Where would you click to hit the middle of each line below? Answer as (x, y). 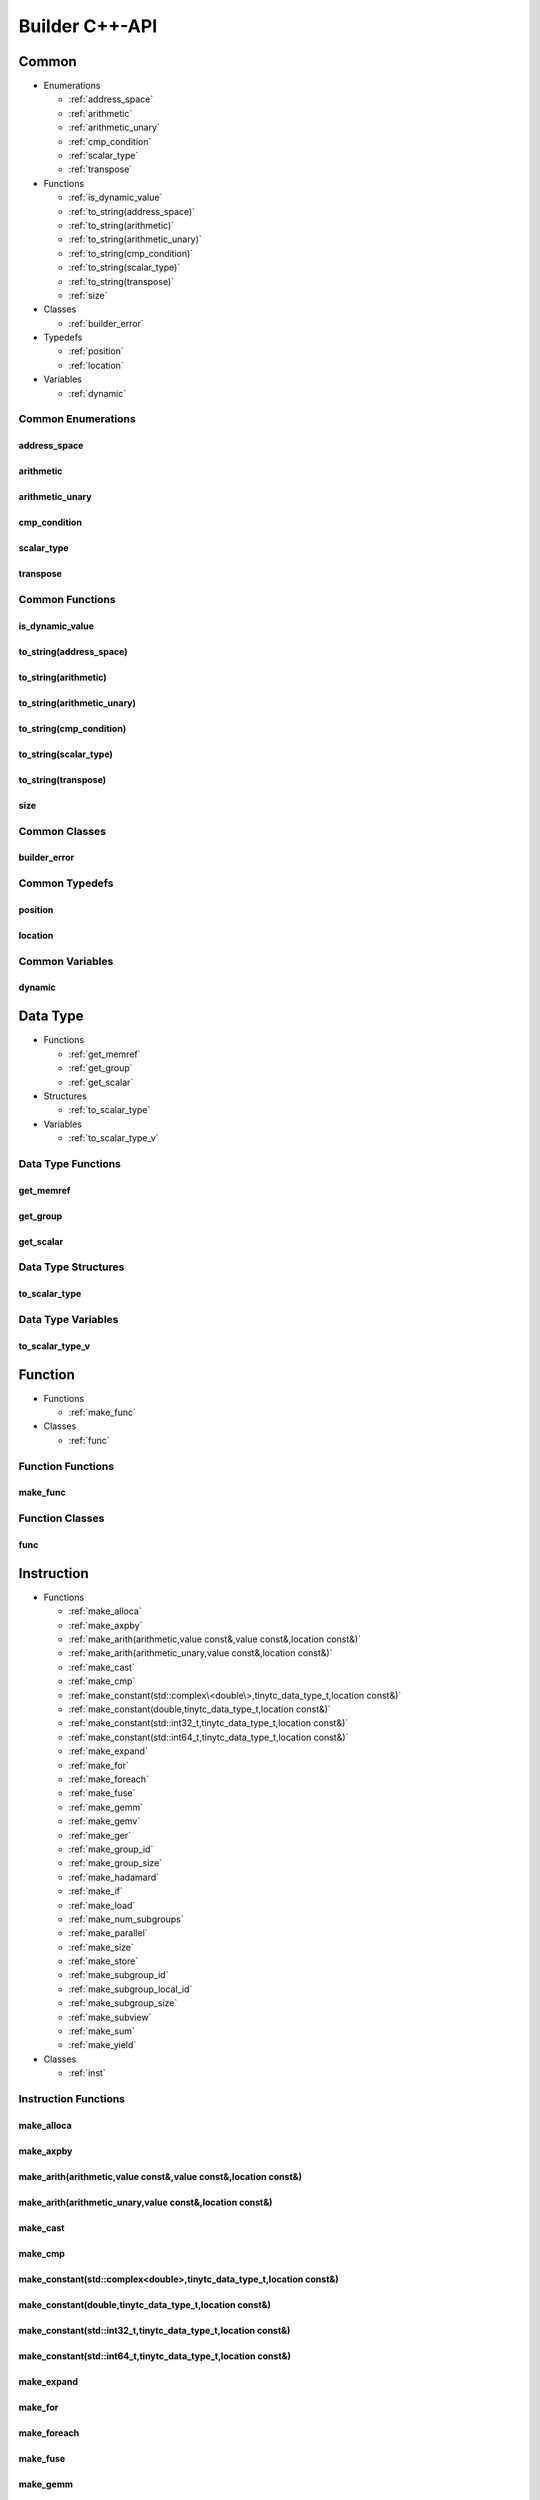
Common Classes (62, 831)
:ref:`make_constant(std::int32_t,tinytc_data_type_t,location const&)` (208, 1723)
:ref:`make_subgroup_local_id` (130, 1989)
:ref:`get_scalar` (101, 1082)
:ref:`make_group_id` (111, 1849)
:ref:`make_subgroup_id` (118, 1975)
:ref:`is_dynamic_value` (115, 197)
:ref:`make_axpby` (105, 1625)
